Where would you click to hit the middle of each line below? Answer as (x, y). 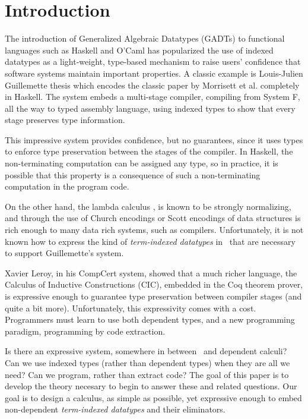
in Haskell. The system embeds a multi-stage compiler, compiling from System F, (153, 97)
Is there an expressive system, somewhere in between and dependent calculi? (146, 351)
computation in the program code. (67, 186)
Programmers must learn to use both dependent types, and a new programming (150, 319)
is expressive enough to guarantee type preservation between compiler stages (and (153, 296)
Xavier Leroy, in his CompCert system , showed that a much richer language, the (151, 272)
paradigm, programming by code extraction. (85, 331)
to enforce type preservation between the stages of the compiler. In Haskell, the (149, 151)
